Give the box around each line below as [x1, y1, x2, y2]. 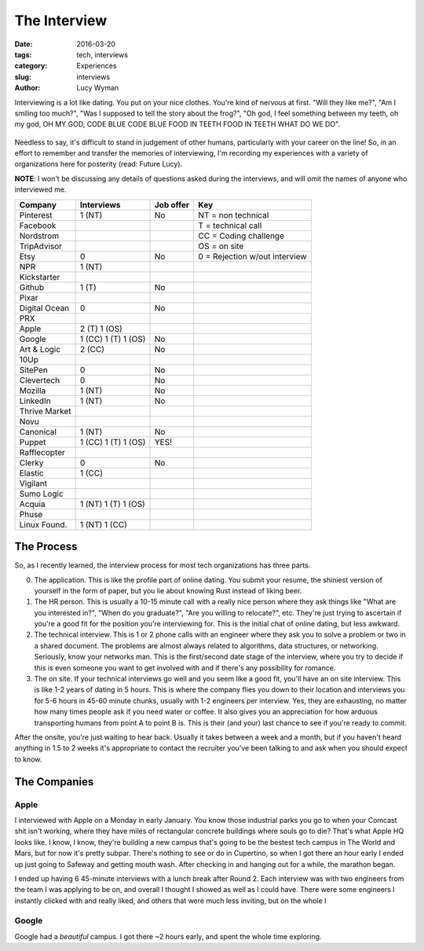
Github [19, 281, 45, 292]
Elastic [19, 468, 44, 479]
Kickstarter [19, 271, 60, 282]
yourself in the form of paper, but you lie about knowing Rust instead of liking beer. [34, 586, 302, 595]
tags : [14, 50, 32, 59]
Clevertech [19, 374, 60, 385]
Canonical [19, 426, 57, 437]
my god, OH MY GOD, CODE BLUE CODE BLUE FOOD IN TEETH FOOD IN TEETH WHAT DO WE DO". [14, 119, 341, 129]
